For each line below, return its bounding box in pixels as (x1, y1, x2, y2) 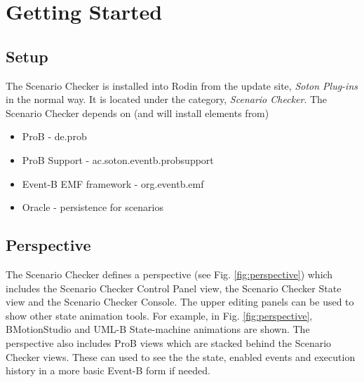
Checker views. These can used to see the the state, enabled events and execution (6, 349, 356, 364)
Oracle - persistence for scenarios (22, 200, 163, 214)
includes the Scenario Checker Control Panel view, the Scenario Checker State (6, 280, 342, 295)
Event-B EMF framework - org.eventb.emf (22, 176, 204, 191)
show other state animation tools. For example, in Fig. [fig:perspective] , (6, 308, 313, 322)
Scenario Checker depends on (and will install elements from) (6, 105, 269, 120)
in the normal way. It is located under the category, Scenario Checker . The (6, 92, 328, 107)
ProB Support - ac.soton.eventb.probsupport (22, 152, 214, 167)
